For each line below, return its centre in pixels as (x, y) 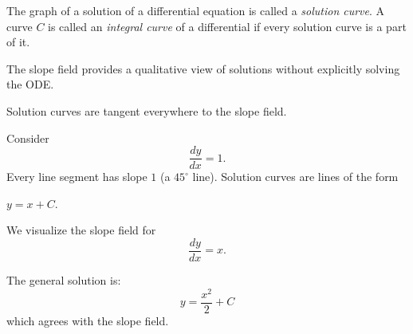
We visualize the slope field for (81, 230)
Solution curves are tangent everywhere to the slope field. (147, 110)
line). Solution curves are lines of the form (295, 177)
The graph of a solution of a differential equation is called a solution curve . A (196, 10)
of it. (18, 42)
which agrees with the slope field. (88, 320)
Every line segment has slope (77, 177)
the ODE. (30, 84)
